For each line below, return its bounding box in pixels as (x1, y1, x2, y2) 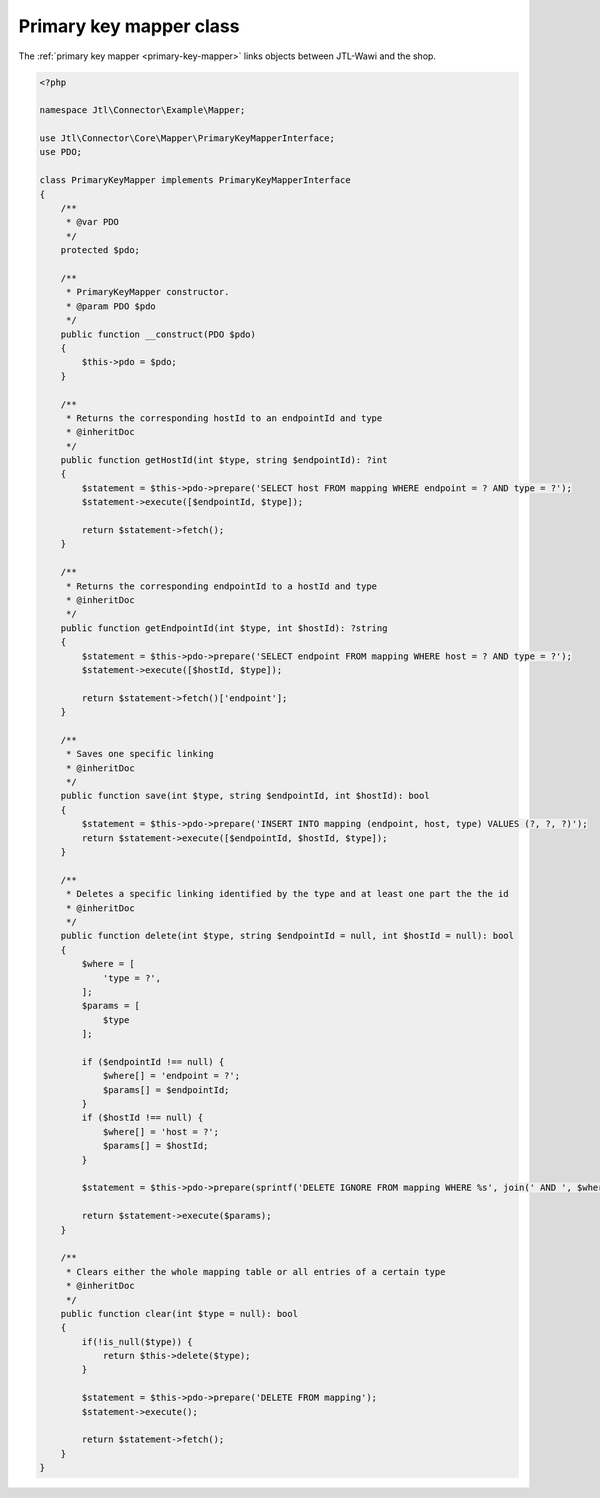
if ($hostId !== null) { (81, 1112, 204, 1124)
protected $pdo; (60, 245, 140, 256)
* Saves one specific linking (65, 748, 214, 760)
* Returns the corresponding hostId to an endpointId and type (65, 412, 383, 424)
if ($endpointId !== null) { (81, 1056, 225, 1067)
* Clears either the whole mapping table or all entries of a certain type (65, 1266, 446, 1277)
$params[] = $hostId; (102, 1140, 209, 1152)
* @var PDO (65, 216, 120, 228)
